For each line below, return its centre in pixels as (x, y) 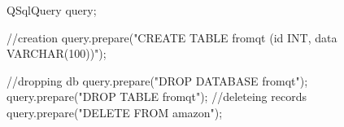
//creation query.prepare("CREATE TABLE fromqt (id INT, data (172, 37)
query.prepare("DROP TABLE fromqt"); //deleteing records (157, 96)
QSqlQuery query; (52, 10)
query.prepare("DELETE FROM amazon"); (115, 112)
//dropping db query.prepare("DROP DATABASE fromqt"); (157, 80)
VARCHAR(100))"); (57, 53)
